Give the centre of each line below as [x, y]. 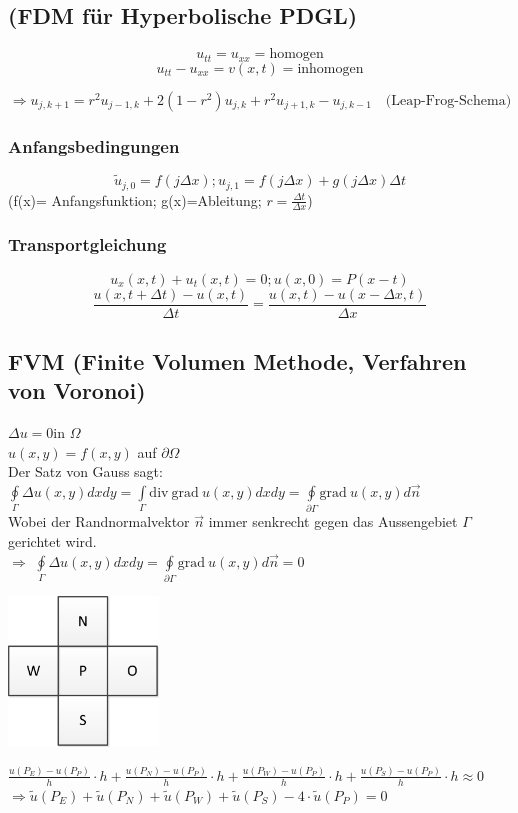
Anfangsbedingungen [94, 145]
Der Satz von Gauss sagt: [85, 471]
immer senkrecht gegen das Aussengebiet [333, 521]
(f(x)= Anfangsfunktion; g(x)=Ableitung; [135, 199]
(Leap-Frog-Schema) [448, 100]
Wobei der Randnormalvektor [99, 521]
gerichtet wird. [52, 540]
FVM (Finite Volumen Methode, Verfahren [237, 361]
